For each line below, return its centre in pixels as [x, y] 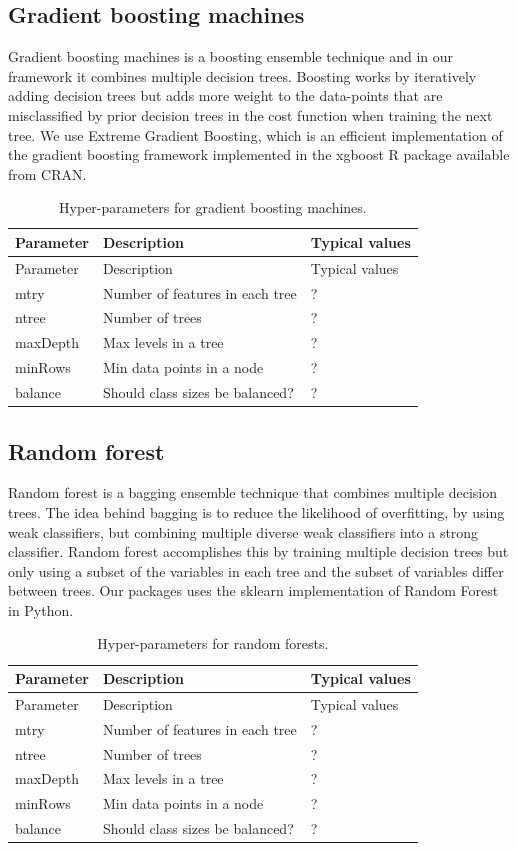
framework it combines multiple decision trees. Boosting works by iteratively [242, 75]
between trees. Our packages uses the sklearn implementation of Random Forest [253, 590]
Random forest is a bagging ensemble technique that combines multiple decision [253, 492]
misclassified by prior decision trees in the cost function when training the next [250, 114]
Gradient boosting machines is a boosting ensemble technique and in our [231, 56]
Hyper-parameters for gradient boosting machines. [213, 207]
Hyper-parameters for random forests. [213, 643]
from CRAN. [47, 173]
